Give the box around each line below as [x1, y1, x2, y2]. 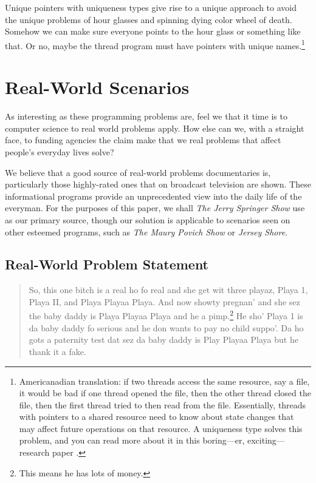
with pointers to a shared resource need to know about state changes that [19, 410, 294, 423]
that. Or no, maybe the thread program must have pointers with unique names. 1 [5, 37, 305, 52]
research [19, 446, 50, 459]
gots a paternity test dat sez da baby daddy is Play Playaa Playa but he [29, 333, 298, 346]
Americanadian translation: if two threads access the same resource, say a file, [19, 374, 310, 387]
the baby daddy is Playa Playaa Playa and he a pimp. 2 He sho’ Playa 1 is [29, 308, 303, 322]
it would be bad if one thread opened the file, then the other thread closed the [19, 387, 311, 399]
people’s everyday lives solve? [5, 145, 114, 158]
